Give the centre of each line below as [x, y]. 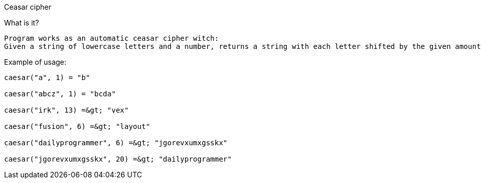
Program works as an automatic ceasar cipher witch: [112, 38]
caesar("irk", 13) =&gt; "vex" [66, 110]
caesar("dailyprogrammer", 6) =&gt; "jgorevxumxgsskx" [116, 143]
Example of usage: [35, 62]
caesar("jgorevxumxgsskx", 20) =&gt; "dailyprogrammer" [118, 159]
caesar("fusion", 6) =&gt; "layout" [77, 126]
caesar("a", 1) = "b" [47, 77]
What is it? [22, 23]
